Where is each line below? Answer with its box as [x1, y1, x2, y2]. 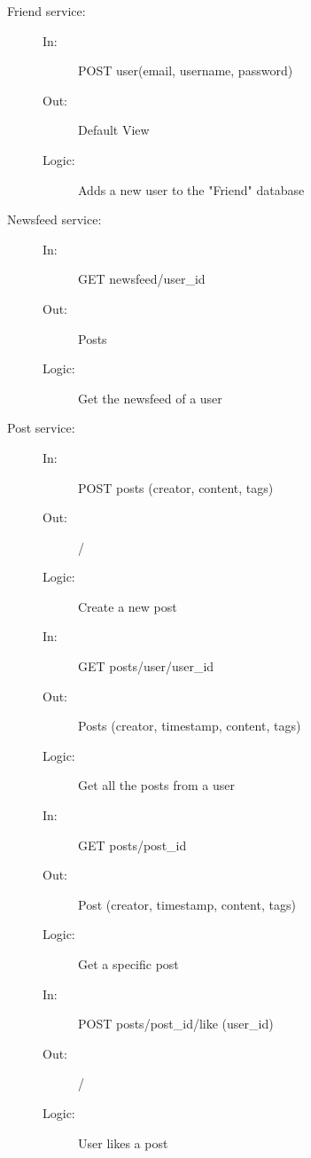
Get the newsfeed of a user [78, 388, 222, 407]
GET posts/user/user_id [78, 657, 214, 676]
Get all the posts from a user [78, 776, 235, 794]
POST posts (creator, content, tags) [78, 478, 274, 497]
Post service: [7, 419, 75, 437]
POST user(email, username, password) [78, 61, 293, 80]
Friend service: [7, 2, 86, 20]
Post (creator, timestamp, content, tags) [78, 895, 296, 913]
